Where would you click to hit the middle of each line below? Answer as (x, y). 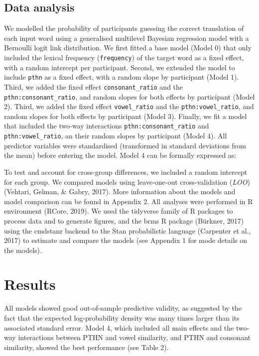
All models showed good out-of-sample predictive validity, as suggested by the (123, 308)
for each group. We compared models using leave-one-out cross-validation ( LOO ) (127, 181)
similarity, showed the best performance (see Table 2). (86, 347)
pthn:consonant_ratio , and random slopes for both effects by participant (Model (129, 96)
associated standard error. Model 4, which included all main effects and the (119, 327)
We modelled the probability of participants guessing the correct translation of (124, 28)
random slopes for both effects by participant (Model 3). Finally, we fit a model (126, 116)
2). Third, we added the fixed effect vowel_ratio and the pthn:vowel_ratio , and (129, 106)
